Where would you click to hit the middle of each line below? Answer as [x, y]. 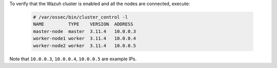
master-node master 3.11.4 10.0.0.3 [84, 31]
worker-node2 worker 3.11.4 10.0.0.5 [84, 45]
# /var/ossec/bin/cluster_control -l [81, 17]
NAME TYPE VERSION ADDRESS [83, 24]
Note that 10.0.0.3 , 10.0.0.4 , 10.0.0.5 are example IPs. [73, 59]
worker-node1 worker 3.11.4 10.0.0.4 [84, 39]
